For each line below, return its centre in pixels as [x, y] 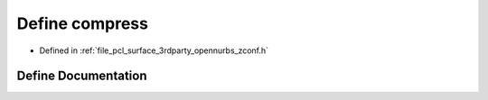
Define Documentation [82, 76]
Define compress [83, 23]
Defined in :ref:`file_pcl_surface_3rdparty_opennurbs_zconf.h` [154, 50]
